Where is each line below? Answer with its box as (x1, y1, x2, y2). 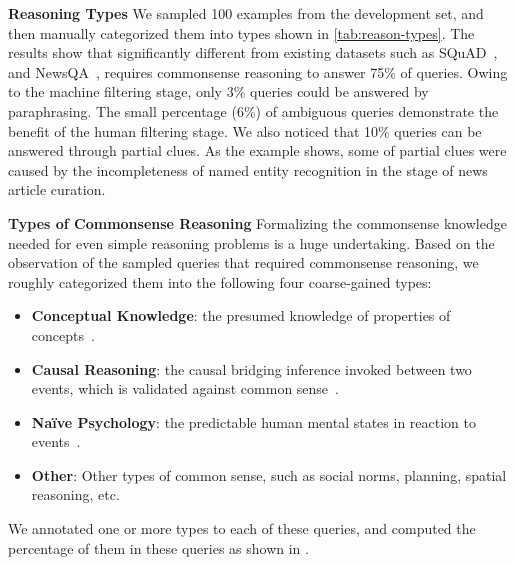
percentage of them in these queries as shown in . (8, 537, 309, 558)
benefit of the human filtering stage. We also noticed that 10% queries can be (8, 120, 482, 141)
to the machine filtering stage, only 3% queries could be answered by (8, 81, 429, 102)
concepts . (31, 324, 95, 345)
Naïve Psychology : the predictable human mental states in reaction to (31, 411, 476, 432)
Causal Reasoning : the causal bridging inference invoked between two (31, 358, 472, 379)
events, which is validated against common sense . (31, 378, 339, 399)
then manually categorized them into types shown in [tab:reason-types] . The (8, 22, 475, 43)
